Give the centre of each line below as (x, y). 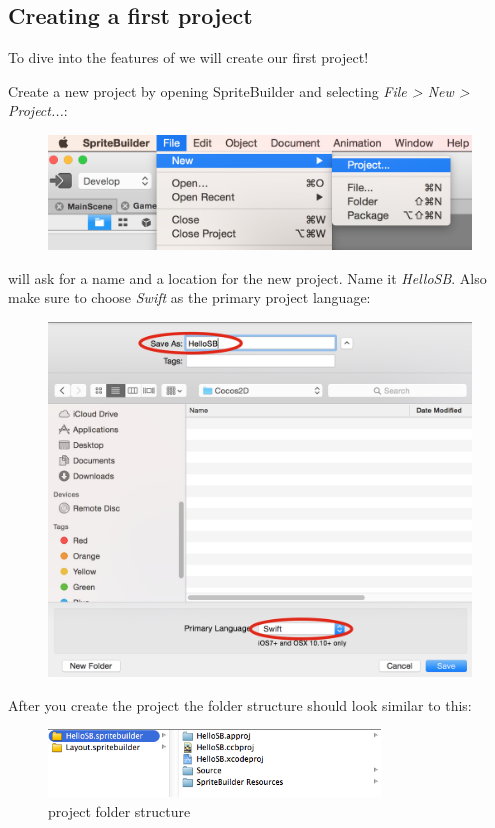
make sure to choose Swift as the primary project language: (189, 297)
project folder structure (119, 810)
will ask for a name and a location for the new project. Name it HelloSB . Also (247, 277)
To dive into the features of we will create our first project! (188, 57)
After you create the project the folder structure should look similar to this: (240, 704)
